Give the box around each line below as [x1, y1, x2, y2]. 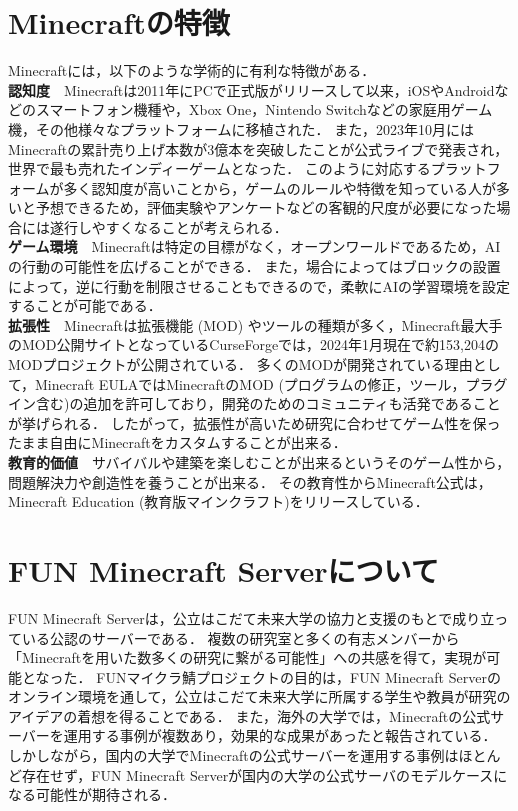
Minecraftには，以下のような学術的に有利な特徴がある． [8, 60, 376, 81]
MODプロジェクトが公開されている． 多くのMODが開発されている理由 [8, 354, 473, 375]
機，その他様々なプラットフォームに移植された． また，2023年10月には [8, 118, 474, 139]
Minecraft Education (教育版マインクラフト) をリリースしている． [8, 491, 429, 512]
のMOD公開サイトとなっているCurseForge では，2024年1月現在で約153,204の [8, 334, 500, 355]
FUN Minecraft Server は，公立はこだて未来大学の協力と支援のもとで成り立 [8, 607, 495, 628]
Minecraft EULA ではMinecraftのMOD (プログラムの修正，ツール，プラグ [35, 373, 508, 394]
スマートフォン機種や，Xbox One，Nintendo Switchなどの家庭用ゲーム [35, 99, 493, 120]
